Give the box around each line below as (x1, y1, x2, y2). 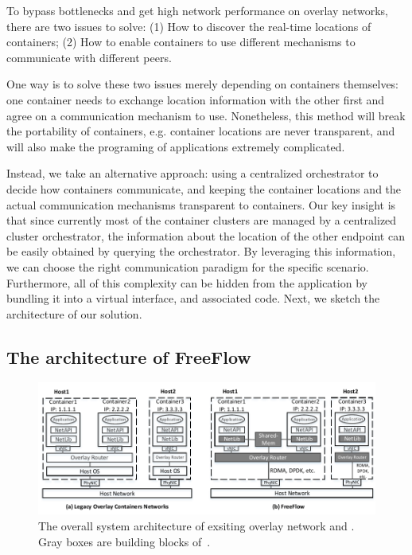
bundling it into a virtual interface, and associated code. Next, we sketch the (6, 290, 380, 307)
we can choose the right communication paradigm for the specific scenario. (6, 258, 369, 275)
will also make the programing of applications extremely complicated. (6, 138, 345, 154)
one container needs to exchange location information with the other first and (6, 91, 385, 107)
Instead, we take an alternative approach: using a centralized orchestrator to (6, 165, 379, 182)
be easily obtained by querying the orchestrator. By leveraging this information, (6, 243, 396, 260)
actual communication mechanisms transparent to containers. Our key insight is (6, 196, 396, 213)
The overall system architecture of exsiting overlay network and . (38, 517, 355, 534)
